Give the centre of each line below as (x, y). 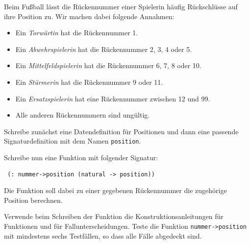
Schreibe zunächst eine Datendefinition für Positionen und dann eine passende (121, 131)
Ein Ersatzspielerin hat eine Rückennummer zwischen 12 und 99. (113, 98)
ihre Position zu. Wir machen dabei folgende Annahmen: (89, 16)
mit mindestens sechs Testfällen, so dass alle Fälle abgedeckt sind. (103, 235)
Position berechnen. (33, 200)
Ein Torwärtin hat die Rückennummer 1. (77, 33)
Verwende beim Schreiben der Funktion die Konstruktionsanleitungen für (114, 216)
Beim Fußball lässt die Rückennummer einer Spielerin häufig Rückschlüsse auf (121, 6)
